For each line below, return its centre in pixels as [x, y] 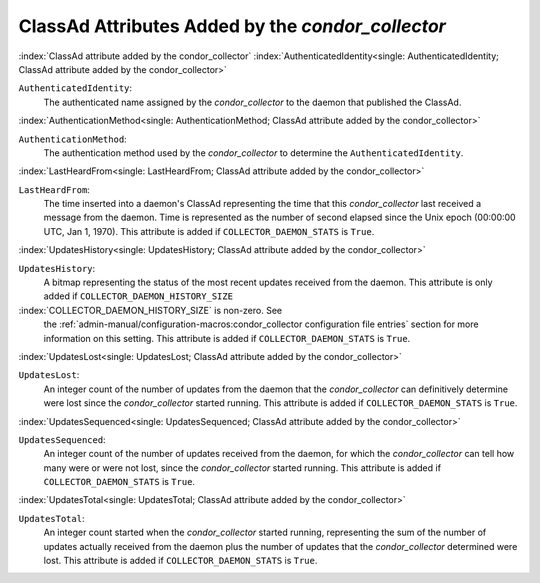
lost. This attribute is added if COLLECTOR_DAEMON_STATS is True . [180, 561]
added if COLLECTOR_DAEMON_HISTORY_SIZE [138, 296]
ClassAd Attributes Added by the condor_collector [232, 26]
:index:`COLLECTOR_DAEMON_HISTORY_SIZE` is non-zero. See [150, 310]
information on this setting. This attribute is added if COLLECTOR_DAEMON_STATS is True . [227, 338]
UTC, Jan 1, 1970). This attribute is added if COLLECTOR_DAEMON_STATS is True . [209, 231]
